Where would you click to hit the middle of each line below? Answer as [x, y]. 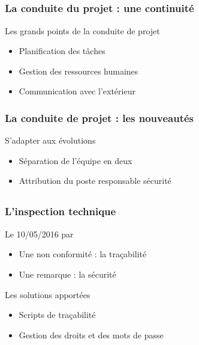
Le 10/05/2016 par [39, 234]
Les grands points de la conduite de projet [82, 30]
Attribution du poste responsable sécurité [95, 181]
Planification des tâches [62, 51]
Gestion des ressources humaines [79, 71]
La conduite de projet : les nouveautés [99, 118]
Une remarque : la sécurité [67, 274]
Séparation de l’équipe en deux [76, 160]
